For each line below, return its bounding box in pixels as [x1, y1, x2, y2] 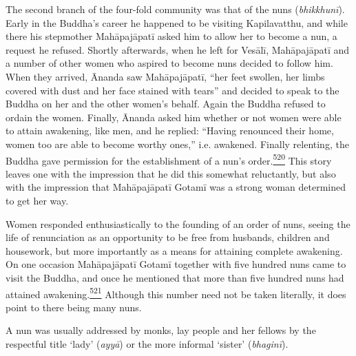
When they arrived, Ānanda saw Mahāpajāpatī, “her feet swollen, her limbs [6, 69, 325, 83]
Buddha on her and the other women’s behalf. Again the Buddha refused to [6, 96, 326, 111]
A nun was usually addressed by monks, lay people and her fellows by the [6, 323, 316, 337]
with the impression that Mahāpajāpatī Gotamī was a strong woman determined [6, 180, 346, 194]
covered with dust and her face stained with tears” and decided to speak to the [6, 83, 339, 97]
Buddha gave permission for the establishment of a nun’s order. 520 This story [6, 151, 332, 167]
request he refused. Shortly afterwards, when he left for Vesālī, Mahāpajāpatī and [6, 42, 350, 56]
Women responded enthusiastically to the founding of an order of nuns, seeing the [6, 216, 350, 231]
